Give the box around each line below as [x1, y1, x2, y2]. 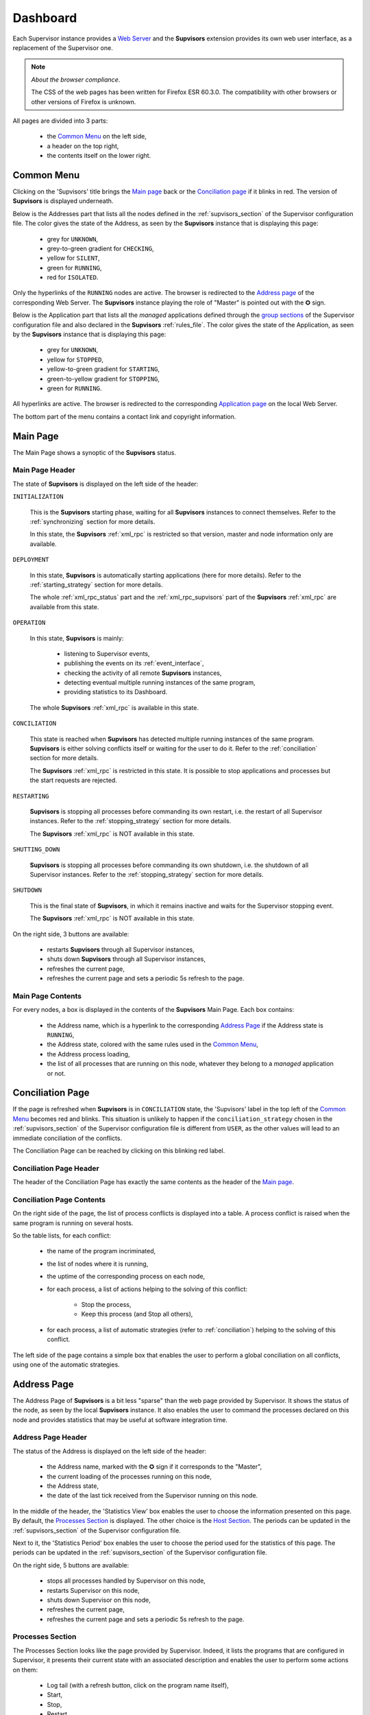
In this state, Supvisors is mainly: [29, 634, 124, 642]
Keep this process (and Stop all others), [81, 1310, 193, 1318]
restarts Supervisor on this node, [47, 1586, 140, 1594]
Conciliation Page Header [12, 1163, 99, 1173]
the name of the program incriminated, [47, 1247, 156, 1255]
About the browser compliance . [31, 75, 121, 84]
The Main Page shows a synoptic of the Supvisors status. [12, 448, 177, 456]
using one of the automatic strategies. [12, 1360, 120, 1369]
